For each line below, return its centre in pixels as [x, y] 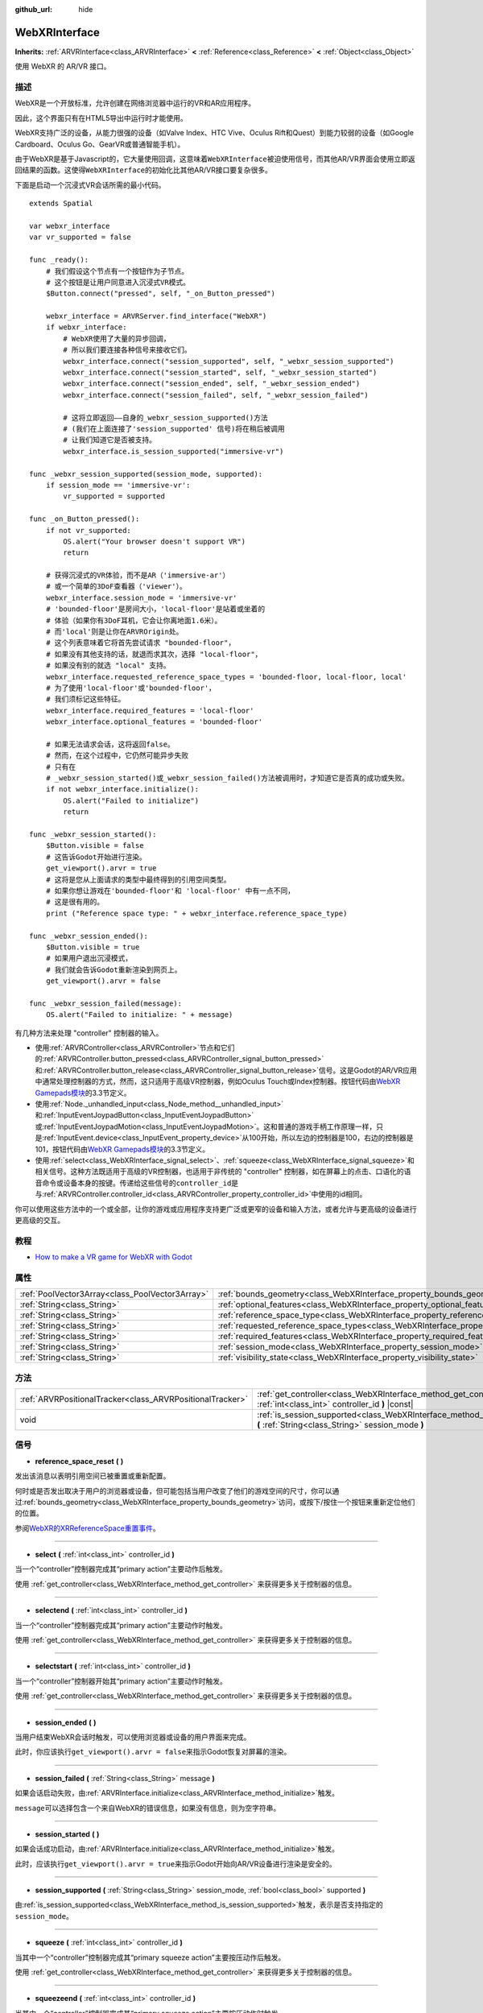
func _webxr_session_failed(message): [106, 1003]
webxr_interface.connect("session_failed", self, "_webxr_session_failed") [216, 395]
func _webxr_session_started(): [93, 835]
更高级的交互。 [39, 1220]
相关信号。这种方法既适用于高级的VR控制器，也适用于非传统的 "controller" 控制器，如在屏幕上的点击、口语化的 [219, 1172]
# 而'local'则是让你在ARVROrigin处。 [114, 632]
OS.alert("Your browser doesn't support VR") [154, 541]
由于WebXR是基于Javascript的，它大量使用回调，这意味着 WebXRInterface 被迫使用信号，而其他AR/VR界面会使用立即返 [215, 159]
